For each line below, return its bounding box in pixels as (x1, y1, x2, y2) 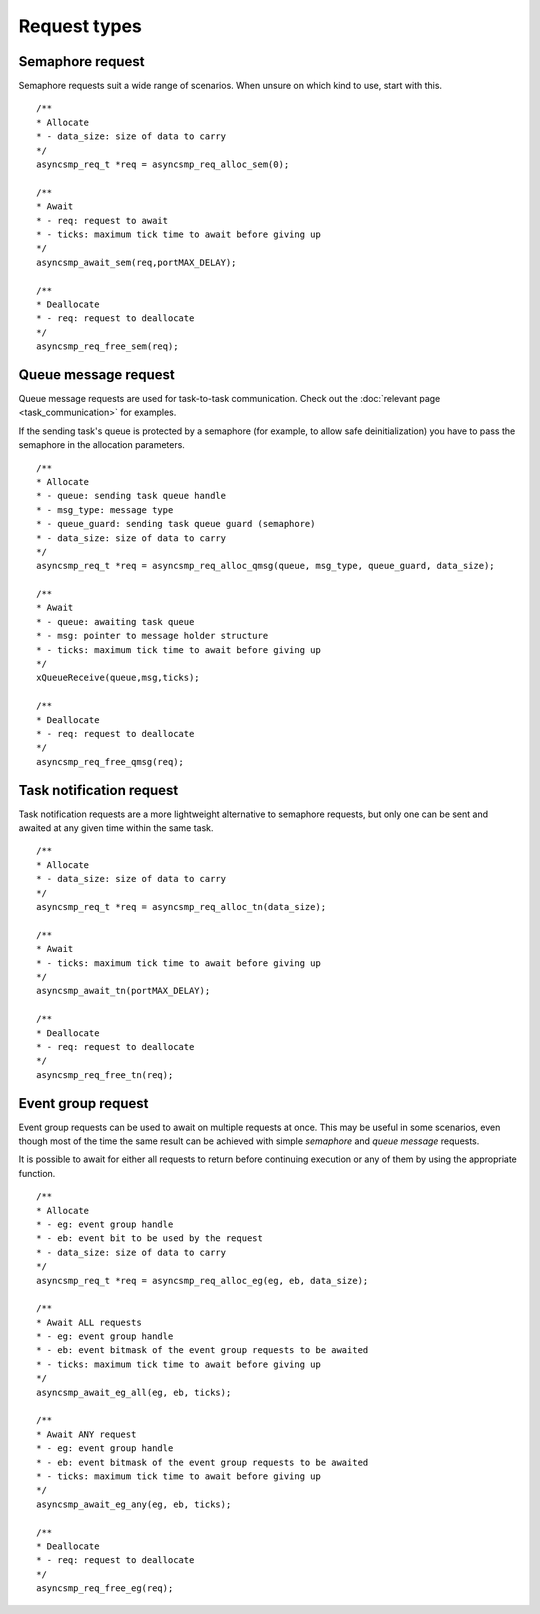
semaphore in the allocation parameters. (18, 439, 185, 451)
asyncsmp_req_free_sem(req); (36, 341, 179, 352)
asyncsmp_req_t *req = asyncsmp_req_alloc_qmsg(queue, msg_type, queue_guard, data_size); (36, 560, 495, 572)
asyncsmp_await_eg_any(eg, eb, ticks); (36, 1498, 232, 1510)
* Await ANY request (36, 1428, 137, 1440)
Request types (18, 15, 142, 37)
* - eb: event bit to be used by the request (36, 1233, 264, 1244)
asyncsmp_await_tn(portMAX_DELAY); (36, 985, 211, 997)
